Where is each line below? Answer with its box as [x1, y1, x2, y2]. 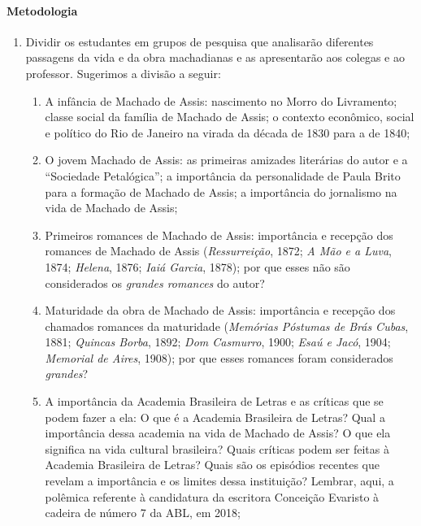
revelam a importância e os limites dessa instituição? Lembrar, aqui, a [45, 472, 394, 489]
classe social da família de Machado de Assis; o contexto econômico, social [45, 108, 414, 125]
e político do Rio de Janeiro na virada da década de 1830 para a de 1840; [45, 124, 410, 141]
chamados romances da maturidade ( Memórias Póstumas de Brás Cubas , [45, 317, 409, 334]
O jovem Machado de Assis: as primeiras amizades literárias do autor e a [45, 151, 408, 168]
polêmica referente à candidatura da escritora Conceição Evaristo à [45, 488, 380, 505]
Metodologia [7, 2, 78, 19]
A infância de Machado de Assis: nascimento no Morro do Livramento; [45, 92, 397, 109]
